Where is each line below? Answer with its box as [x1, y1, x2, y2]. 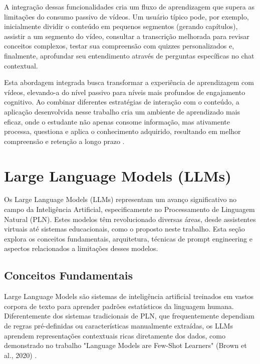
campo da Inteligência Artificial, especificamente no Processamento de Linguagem [4, 204, 255, 214]
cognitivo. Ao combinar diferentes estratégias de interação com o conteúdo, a [4, 96, 239, 107]
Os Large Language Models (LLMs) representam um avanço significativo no [4, 194, 237, 204]
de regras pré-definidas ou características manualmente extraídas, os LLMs [4, 320, 233, 330]
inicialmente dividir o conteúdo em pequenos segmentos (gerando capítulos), [4, 21, 238, 31]
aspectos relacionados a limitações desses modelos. [4, 243, 158, 253]
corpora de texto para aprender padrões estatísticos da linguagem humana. [4, 300, 234, 311]
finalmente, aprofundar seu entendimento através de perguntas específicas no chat [4, 50, 254, 60]
